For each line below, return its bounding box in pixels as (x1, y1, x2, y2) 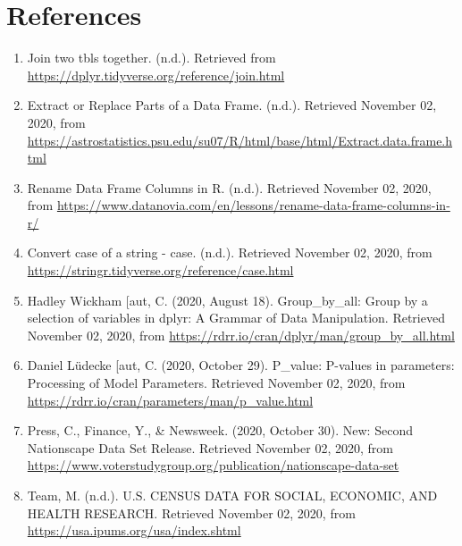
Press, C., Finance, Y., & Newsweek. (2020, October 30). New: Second (27, 421, 413, 440)
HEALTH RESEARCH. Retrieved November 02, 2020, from (27, 503, 356, 522)
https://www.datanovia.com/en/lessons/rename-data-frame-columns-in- (56, 196, 450, 214)
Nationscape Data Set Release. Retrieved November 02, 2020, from (27, 438, 393, 457)
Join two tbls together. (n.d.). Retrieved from (27, 48, 276, 67)
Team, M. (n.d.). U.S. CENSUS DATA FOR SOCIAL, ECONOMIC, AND (27, 486, 438, 504)
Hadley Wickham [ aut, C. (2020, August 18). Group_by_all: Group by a (27, 290, 428, 309)
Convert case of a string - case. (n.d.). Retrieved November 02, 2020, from (27, 243, 433, 262)
